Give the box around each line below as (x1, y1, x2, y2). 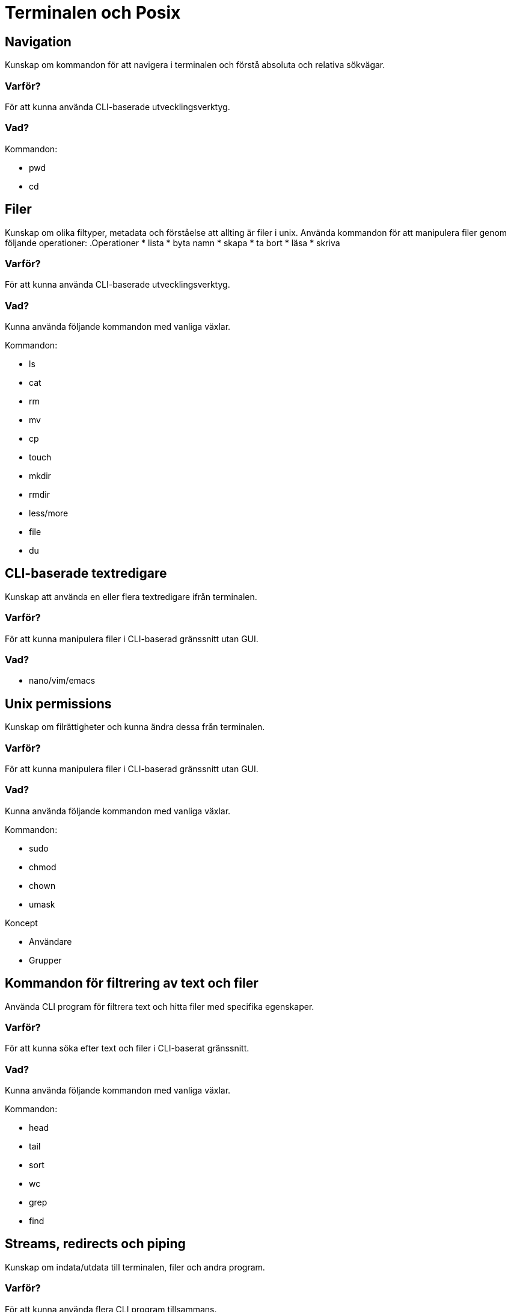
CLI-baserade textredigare (5, 566, 167, 581)
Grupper (29, 955, 62, 965)
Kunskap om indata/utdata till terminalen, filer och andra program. (5, 1261, 265, 1272)
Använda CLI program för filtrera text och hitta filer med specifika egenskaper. (5, 1001, 314, 1012)
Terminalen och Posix (5, 2, 181, 23)
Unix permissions (5, 696, 112, 711)
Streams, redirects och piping (5, 1236, 186, 1252)
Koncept (5, 917, 38, 928)
